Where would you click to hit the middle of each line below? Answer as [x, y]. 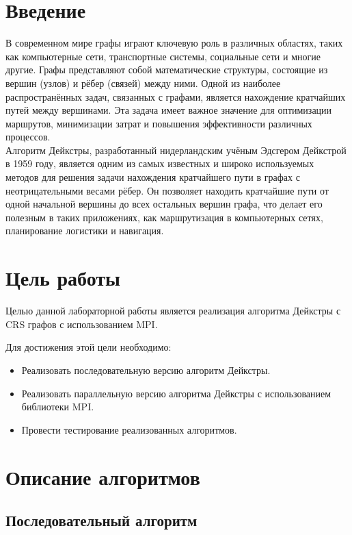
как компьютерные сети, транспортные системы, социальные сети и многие [163, 56]
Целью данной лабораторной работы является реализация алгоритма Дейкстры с [173, 311]
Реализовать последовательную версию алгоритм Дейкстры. [146, 370]
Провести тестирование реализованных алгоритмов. [129, 429]
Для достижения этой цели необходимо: [89, 347]
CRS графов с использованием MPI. [82, 324]
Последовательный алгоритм [101, 520]
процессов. [28, 137]
